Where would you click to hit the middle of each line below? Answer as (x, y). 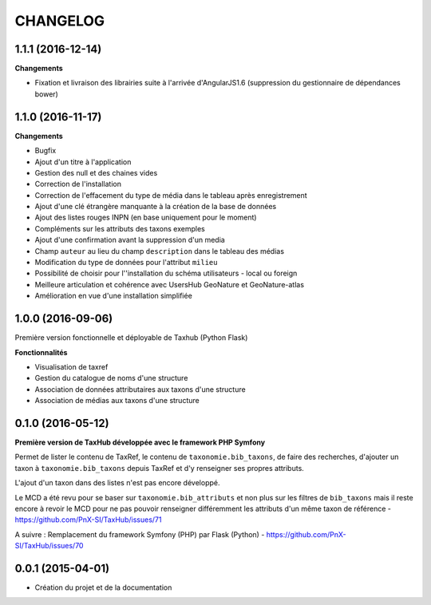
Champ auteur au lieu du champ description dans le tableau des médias (160, 251)
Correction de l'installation (78, 184)
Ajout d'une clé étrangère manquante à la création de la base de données (156, 207)
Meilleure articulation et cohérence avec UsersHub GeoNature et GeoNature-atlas (170, 284)
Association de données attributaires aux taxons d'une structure (140, 389)
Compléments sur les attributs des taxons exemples (120, 228)
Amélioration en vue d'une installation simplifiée (114, 296)
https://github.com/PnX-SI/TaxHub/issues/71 (88, 520)
